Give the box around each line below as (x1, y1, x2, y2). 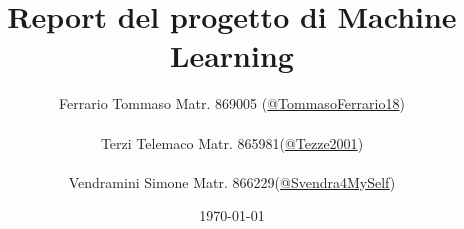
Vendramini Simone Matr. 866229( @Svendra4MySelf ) (68, 171, 396, 192)
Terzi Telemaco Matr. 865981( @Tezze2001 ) (100, 132, 364, 153)
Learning (170, 35, 294, 76)
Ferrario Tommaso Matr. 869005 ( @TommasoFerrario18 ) (59, 93, 405, 114)
